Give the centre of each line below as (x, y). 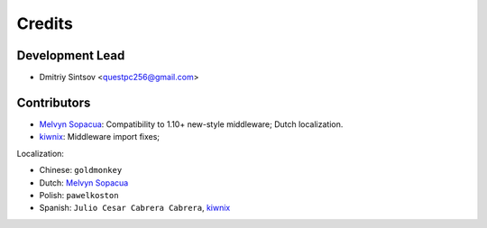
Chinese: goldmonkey (81, 170)
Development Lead (71, 55)
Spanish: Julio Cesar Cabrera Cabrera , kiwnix (135, 208)
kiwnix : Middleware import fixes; (100, 137)
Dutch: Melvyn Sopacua (84, 182)
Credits (45, 23)
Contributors (54, 102)
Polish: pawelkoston (79, 195)
